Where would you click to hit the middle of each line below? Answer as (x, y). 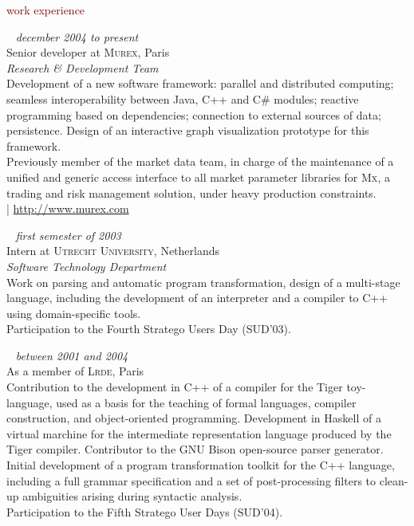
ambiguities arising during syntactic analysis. (132, 496)
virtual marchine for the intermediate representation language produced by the (199, 433)
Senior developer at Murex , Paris (88, 52)
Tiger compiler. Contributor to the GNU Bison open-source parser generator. (195, 449)
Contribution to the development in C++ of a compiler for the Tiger (175, 387)
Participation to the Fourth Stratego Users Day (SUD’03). (149, 329)
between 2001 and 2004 (72, 355)
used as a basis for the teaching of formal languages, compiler (206, 402)
